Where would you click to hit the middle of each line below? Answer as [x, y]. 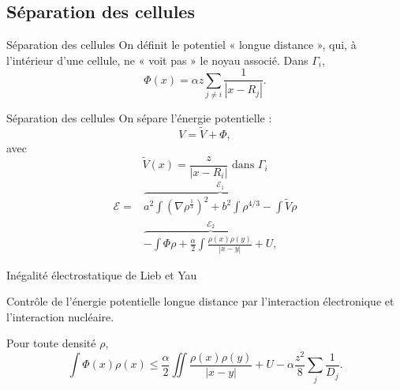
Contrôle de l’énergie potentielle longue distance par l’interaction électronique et [200, 301]
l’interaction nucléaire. [60, 316]
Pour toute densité [51, 343]
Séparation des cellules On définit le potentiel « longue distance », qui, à [181, 45]
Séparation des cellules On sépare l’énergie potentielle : [139, 118]
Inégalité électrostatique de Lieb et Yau [102, 274]
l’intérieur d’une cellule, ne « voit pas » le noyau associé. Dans [157, 60]
